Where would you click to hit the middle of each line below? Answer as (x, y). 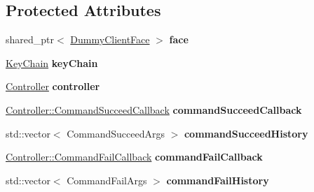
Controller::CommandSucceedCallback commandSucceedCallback (154, 109)
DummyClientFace (110, 39)
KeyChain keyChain (52, 62)
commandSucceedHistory (246, 133)
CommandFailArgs (107, 180)
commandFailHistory (218, 180)
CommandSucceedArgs (116, 133)
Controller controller (53, 86)
